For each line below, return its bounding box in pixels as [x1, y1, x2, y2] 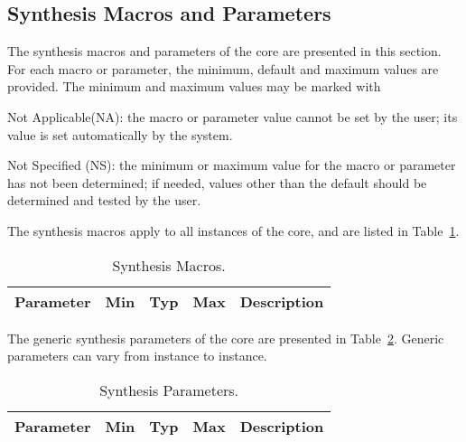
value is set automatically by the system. [7, 125, 233, 144]
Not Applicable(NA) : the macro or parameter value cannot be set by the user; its [7, 107, 458, 126]
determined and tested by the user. [7, 191, 201, 210]
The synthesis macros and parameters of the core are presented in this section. [7, 42, 442, 61]
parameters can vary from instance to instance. [7, 346, 267, 365]
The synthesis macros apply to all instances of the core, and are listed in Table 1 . [7, 221, 460, 240]
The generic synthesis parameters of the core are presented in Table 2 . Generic [7, 328, 444, 347]
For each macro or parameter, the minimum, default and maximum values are [7, 59, 439, 78]
